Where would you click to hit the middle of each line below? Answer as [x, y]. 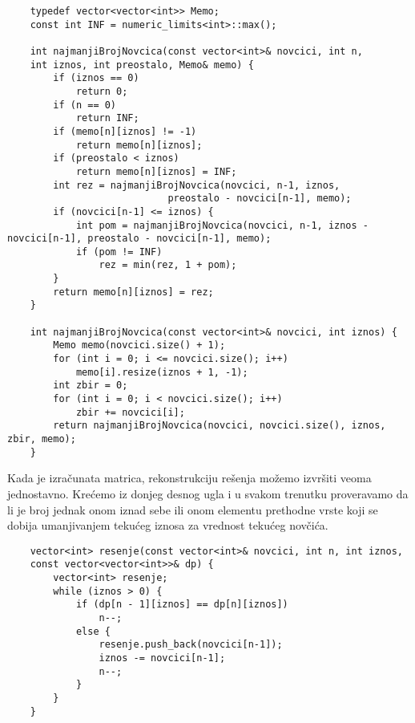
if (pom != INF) [119, 252]
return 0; [102, 91]
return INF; [107, 118]
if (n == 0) [85, 105]
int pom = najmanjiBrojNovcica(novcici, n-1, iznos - [222, 225]
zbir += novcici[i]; [130, 412]
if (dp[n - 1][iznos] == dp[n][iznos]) [182, 605]
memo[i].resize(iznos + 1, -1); [162, 372]
